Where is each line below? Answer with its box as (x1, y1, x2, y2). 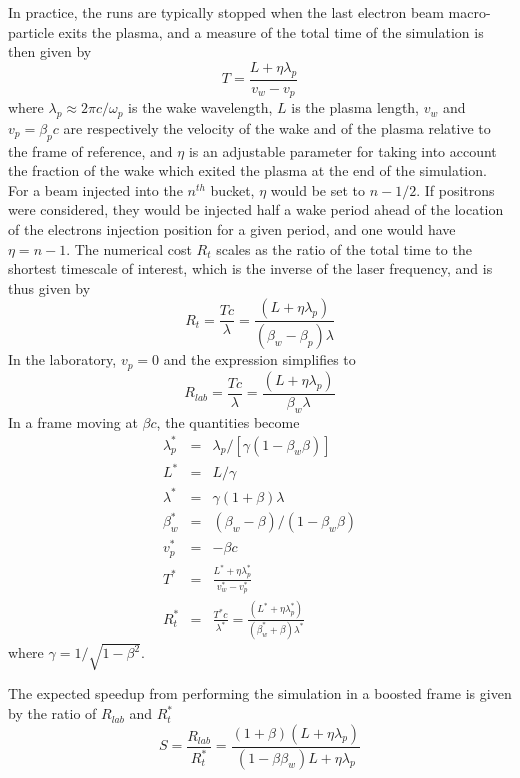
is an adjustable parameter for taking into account (188, 140, 497, 161)
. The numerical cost (66, 238, 192, 259)
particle (8, 21, 54, 42)
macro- (448, 2, 491, 22)
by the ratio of (8, 703, 97, 724)
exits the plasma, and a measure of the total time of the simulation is (58, 21, 484, 42)
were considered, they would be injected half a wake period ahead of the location (8, 199, 504, 220)
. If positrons (416, 179, 495, 200)
